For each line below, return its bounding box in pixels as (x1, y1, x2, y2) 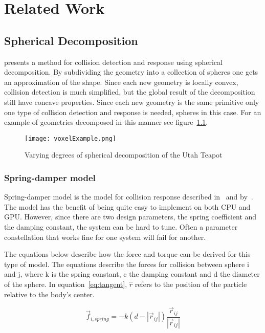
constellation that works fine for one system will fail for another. (4, 231, 206, 242)
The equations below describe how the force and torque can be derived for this (4, 249, 251, 259)
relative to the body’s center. (4, 288, 95, 299)
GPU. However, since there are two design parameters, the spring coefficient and (4, 211, 257, 222)
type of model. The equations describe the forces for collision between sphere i (4, 258, 249, 269)
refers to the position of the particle (135, 278, 247, 289)
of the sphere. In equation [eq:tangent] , (4, 278, 127, 289)
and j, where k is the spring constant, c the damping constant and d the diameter (4, 269, 260, 279)
